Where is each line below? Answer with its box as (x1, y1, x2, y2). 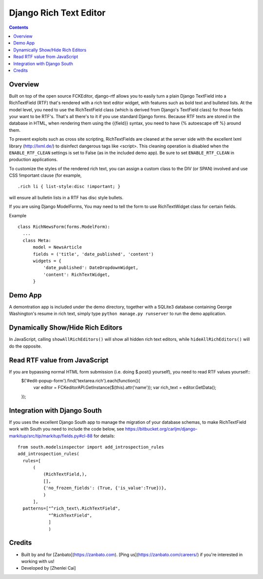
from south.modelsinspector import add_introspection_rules (18, 444, 164, 450)
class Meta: (22, 237, 51, 243)
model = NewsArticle (33, 245, 82, 250)
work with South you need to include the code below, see (9, 426, 124, 432)
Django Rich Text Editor (9, 7, 106, 18)
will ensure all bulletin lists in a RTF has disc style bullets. (9, 194, 124, 200)
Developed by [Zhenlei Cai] (21, 565, 76, 571)
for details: (93, 433, 115, 439)
